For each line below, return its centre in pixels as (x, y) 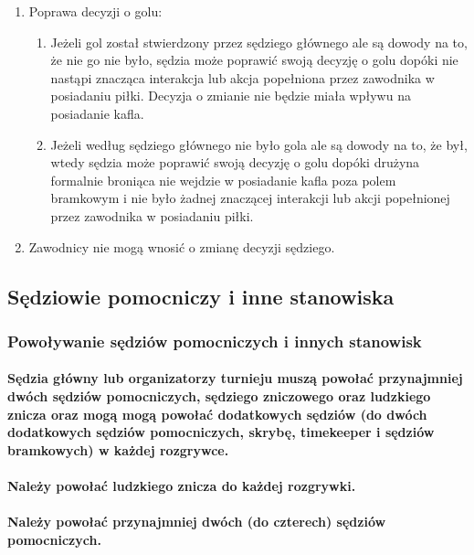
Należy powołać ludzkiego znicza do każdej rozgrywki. (182, 485)
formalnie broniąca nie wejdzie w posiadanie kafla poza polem (223, 180)
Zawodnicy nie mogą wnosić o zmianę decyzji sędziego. (182, 246)
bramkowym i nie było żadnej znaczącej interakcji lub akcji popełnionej (250, 198)
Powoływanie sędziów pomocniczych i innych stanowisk (215, 341)
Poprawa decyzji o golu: (95, 11)
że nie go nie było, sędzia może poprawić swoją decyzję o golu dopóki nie (254, 60)
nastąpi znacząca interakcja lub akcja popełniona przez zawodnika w (242, 77)
